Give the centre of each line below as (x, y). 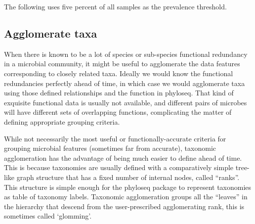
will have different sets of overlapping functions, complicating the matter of (118, 112)
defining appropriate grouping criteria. (62, 121)
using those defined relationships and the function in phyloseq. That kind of (119, 93)
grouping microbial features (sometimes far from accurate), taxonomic (110, 148)
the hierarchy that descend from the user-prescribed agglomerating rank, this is (124, 206)
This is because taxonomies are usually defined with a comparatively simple (119, 167)
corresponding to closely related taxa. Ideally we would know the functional (119, 73)
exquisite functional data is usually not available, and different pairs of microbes (126, 102)
